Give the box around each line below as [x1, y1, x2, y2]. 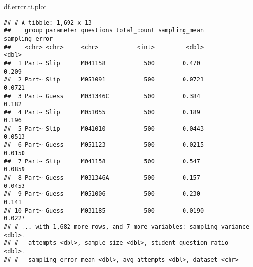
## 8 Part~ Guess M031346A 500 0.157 [4, 174, 200, 182]
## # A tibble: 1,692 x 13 [4, 19, 92, 26]
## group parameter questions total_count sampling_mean [4, 27, 204, 34]
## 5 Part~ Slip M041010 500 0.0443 [4, 125, 204, 133]
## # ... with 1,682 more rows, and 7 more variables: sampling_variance [4, 223, 250, 230]
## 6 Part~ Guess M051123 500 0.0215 [4, 141, 204, 149]
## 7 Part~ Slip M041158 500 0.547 [4, 158, 200, 165]
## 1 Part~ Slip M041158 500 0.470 [4, 59, 200, 67]
